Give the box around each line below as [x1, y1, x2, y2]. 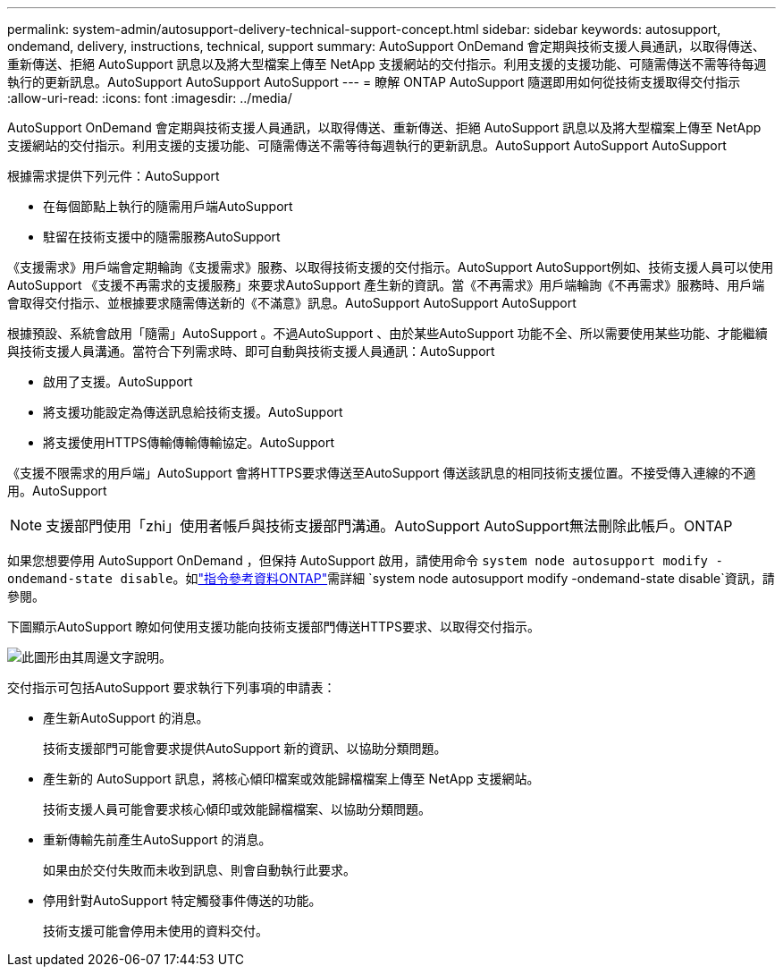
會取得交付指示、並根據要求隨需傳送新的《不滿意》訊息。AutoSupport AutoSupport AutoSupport [7, 295, 577, 310]
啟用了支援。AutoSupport [43, 374, 193, 389]
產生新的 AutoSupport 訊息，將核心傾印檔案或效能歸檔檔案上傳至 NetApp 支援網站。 [43, 771, 540, 786]
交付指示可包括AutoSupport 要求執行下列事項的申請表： [7, 680, 336, 695]
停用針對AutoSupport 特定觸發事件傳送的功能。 [43, 893, 322, 908]
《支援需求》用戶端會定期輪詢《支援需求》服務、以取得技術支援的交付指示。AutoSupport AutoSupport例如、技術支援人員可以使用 [7, 259, 774, 275]
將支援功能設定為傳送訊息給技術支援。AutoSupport [43, 404, 343, 419]
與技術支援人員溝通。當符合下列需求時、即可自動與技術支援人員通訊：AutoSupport [7, 343, 495, 359]
